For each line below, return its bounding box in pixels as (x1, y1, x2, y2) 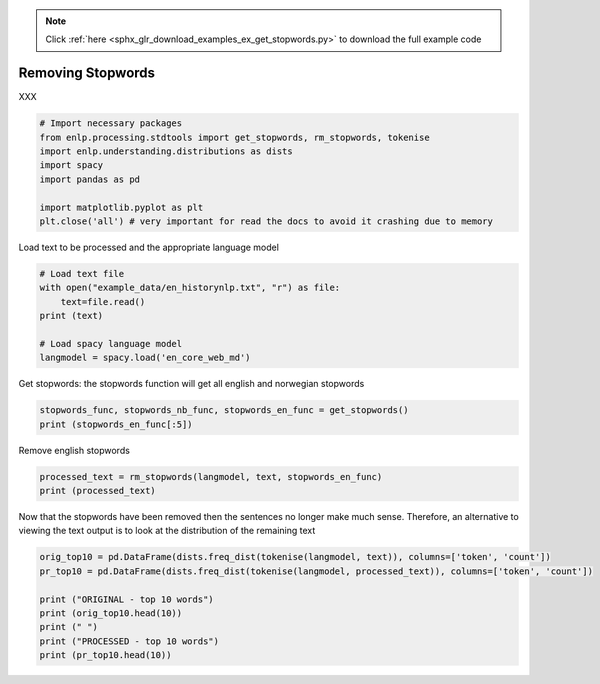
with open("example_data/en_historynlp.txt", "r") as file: (39, 282, 341, 294)
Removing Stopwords (18, 65, 155, 82)
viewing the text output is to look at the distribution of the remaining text (18, 525, 316, 537)
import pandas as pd (39, 173, 140, 185)
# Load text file (39, 268, 125, 279)
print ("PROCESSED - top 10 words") (39, 635, 220, 647)
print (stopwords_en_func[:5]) (39, 418, 194, 430)
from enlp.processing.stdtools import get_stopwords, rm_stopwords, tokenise (39, 131, 430, 143)
